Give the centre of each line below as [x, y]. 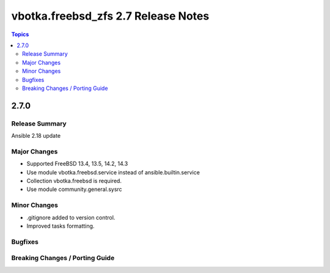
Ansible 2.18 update [36, 136]
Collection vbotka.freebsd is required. [74, 181]
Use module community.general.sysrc [74, 189]
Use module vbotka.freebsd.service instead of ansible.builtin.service [113, 172]
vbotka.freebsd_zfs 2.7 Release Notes [110, 16]
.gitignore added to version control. [71, 217]
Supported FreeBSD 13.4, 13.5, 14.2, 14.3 [77, 164]
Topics [20, 34]
